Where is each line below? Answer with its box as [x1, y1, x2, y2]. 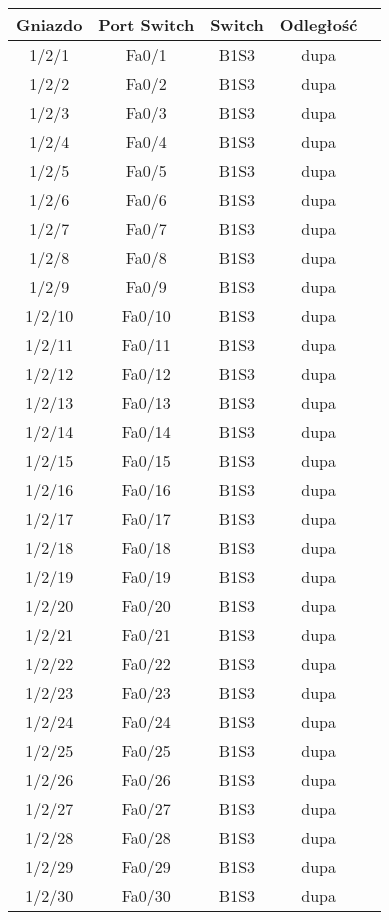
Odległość [279, 13, 358, 36]
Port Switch [98, 13, 195, 36]
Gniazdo [16, 13, 83, 36]
